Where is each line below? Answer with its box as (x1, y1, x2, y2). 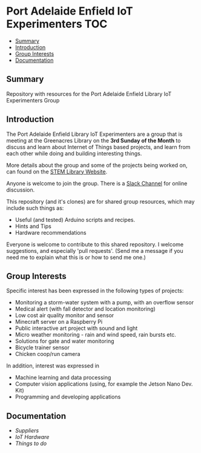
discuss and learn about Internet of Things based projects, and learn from (6, 143, 191, 150)
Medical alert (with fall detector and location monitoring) (15, 305, 156, 313)
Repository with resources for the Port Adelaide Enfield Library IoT (6, 90, 172, 98)
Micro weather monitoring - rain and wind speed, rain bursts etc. (15, 331, 177, 338)
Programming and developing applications (15, 393, 121, 401)
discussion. (6, 186, 35, 193)
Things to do (15, 440, 47, 447)
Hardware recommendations (15, 229, 87, 236)
